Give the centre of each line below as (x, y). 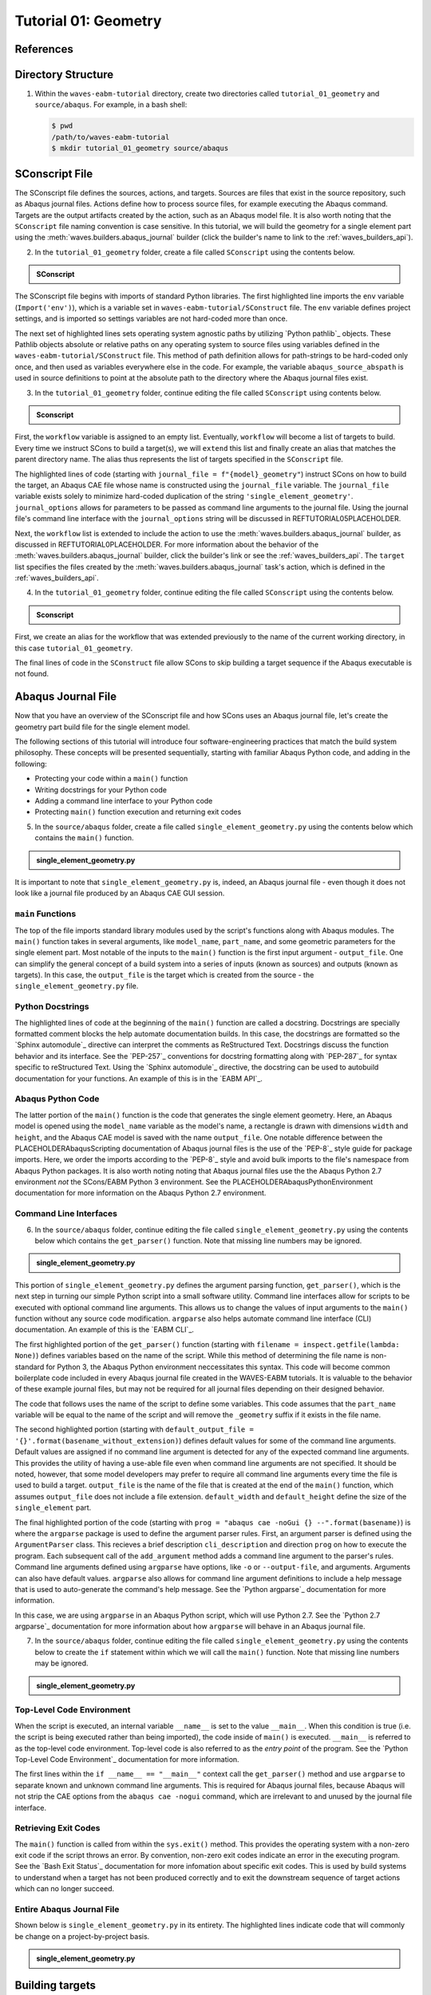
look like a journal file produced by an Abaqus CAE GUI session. (120, 893)
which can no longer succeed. (65, 1889)
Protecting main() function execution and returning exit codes (138, 812)
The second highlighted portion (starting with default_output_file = (134, 1429)
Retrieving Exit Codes (57, 1828)
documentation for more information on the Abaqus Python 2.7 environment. (140, 1193)
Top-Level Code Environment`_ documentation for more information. (127, 1759)
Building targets (55, 1985)
